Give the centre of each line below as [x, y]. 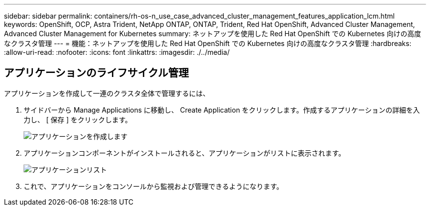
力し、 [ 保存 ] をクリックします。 [78, 119]
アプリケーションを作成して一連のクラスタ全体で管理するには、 [107, 93]
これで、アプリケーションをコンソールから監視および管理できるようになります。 [154, 186]
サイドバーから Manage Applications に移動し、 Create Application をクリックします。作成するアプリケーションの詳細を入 [222, 110]
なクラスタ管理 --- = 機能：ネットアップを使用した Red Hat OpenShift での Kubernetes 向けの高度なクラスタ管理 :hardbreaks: [208, 43]
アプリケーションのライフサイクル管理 [96, 73]
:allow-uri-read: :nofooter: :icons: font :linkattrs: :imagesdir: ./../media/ [117, 52]
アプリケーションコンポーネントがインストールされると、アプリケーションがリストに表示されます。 [185, 153]
